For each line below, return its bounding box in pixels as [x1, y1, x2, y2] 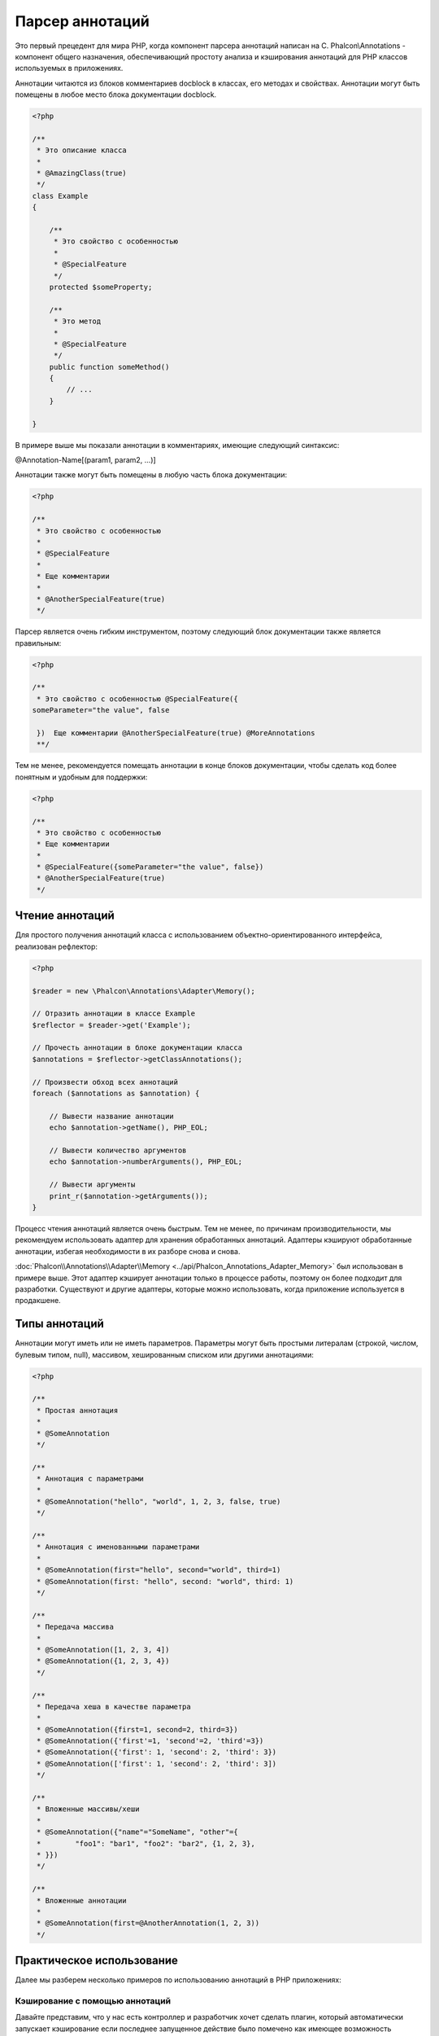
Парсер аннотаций [15, 12, 150, 30]
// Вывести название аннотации [49, 1112, 174, 1121]
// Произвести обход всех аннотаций [32, 1077, 179, 1086]
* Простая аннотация [37, 1406, 119, 1415]
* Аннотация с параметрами [37, 1474, 144, 1484]
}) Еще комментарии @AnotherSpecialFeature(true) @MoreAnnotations [37, 729, 315, 737]
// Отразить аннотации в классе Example [32, 1009, 195, 1018]
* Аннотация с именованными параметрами [37, 1542, 200, 1551]
